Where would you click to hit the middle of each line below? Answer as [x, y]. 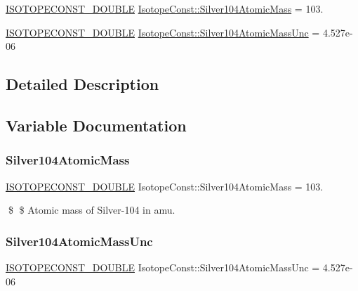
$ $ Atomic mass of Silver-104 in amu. [92, 210]
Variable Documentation [96, 125]
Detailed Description [82, 84]
